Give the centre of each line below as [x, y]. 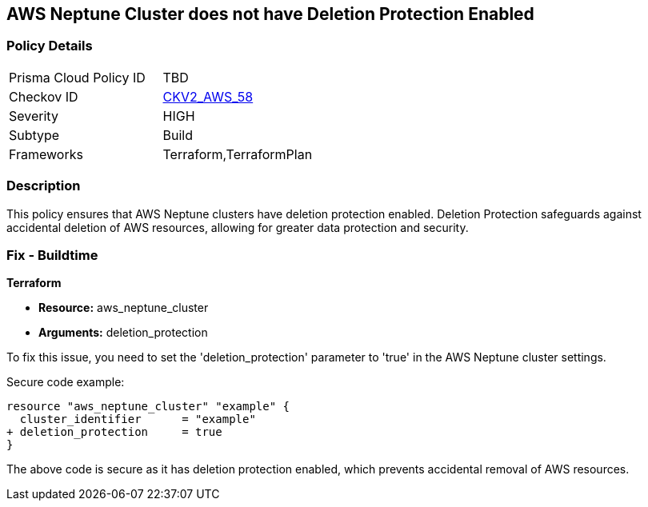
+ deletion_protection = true [114, 432]
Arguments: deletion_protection [123, 333]
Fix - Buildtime [52, 255]
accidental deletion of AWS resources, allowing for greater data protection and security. [238, 227]
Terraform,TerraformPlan [238, 154]
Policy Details [50, 46]
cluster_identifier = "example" [138, 419]
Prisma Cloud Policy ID [77, 77]
